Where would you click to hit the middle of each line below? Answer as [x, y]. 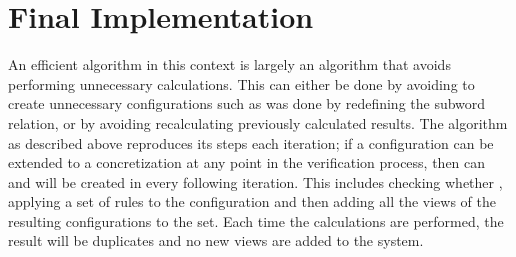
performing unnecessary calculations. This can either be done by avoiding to [241, 83]
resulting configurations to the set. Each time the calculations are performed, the [256, 220]
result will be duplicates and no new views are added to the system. [216, 240]
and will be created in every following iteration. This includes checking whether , [255, 181]
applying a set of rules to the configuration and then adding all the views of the [252, 201]
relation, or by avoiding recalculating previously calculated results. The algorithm [258, 122]
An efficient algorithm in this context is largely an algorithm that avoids [229, 64]
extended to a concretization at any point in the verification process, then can [247, 162]
